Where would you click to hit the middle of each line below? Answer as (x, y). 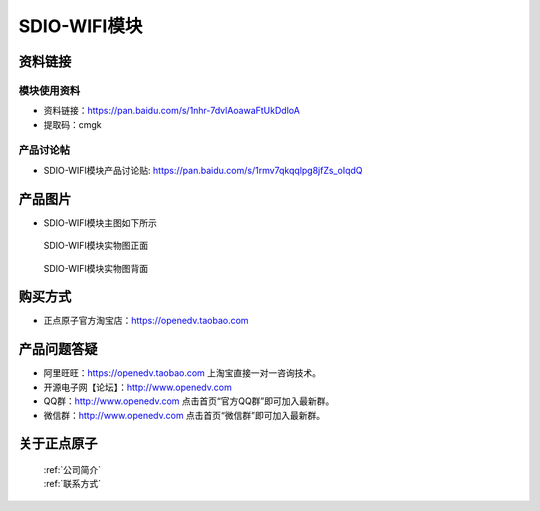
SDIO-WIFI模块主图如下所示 (100, 222)
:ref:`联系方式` (72, 484)
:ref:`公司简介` (72, 469)
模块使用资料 (49, 90)
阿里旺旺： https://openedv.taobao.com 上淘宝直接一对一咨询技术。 (182, 373)
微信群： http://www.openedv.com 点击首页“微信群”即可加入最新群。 (184, 415)
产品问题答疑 (58, 349)
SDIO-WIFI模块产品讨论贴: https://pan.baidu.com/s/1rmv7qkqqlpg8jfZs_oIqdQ (203, 170)
